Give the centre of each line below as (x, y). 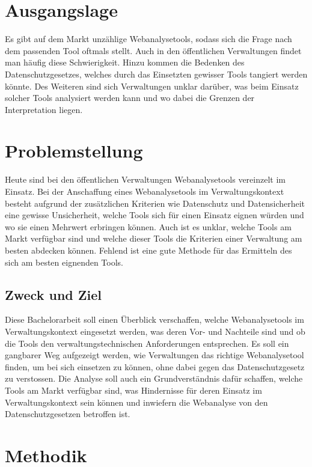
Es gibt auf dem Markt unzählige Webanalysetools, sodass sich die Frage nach (148, 39)
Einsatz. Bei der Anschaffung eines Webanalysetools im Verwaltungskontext (145, 191)
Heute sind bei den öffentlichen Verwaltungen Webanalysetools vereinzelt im (145, 179)
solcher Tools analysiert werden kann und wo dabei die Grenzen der (130, 98)
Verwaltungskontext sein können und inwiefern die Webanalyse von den (136, 402)
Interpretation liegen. (44, 109)
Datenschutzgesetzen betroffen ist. (68, 414)
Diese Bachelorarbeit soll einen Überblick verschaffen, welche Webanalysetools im (154, 319)
